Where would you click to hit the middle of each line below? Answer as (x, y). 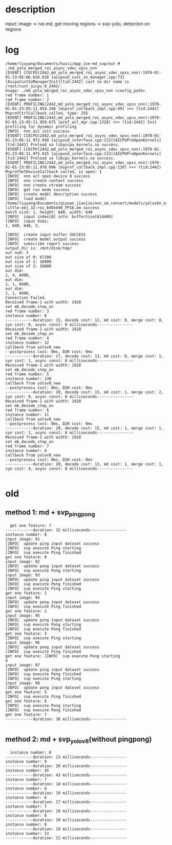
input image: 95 (23, 616)
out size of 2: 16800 (28, 266)
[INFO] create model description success (51, 194)
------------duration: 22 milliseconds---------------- (66, 838)
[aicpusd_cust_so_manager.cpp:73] (88, 77)
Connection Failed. (26, 298)
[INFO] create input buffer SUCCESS (46, 235)
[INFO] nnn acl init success (38, 131)
